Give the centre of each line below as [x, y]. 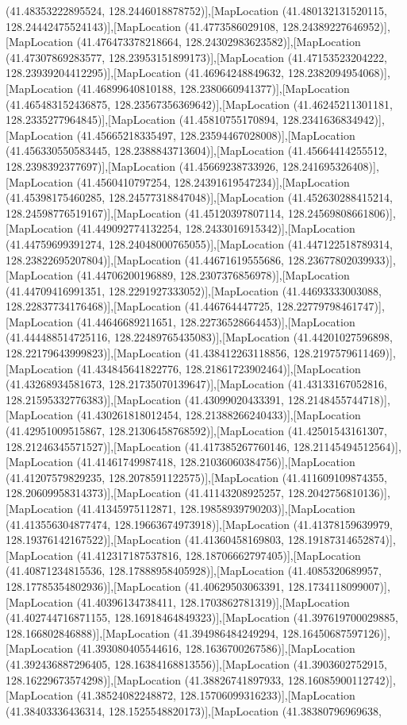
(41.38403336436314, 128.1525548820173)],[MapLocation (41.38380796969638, [194, 710]
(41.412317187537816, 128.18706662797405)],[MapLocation [219, 555]
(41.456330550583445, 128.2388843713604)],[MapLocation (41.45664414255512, [196, 150]
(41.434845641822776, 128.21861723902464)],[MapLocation [219, 368]
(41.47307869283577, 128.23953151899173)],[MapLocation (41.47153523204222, [196, 57]
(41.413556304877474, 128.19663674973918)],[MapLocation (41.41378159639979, [199, 524]
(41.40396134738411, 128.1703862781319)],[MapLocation [213, 602]
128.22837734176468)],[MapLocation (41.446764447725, [140, 306]
